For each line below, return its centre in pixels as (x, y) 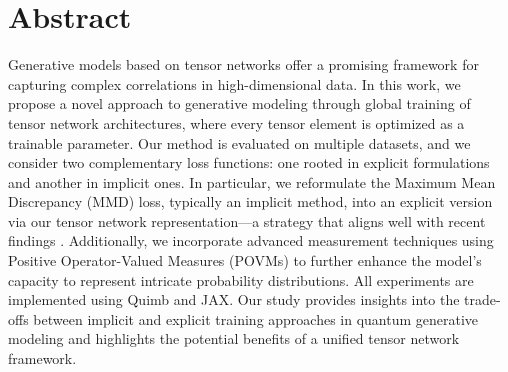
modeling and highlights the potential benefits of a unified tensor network (234, 338)
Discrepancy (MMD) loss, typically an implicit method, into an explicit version (250, 201)
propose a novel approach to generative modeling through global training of (239, 103)
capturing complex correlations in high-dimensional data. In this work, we (234, 83)
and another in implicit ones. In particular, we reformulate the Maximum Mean (252, 181)
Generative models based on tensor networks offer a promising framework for (243, 64)
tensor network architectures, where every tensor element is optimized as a (236, 122)
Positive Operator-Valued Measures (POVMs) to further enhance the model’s (245, 260)
